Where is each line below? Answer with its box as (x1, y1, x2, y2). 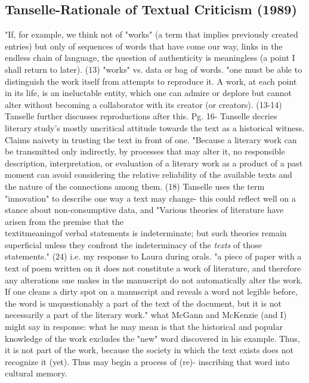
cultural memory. (5, 367, 67, 379)
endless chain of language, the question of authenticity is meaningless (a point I (5, 51, 295, 64)
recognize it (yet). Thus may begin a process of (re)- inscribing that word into (5, 355, 290, 367)
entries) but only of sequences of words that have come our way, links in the (5, 39, 283, 52)
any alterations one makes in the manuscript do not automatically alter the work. (5, 273, 303, 286)
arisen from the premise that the (5, 215, 123, 227)
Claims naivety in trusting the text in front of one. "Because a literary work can (5, 133, 297, 146)
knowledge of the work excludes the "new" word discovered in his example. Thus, (5, 332, 300, 344)
